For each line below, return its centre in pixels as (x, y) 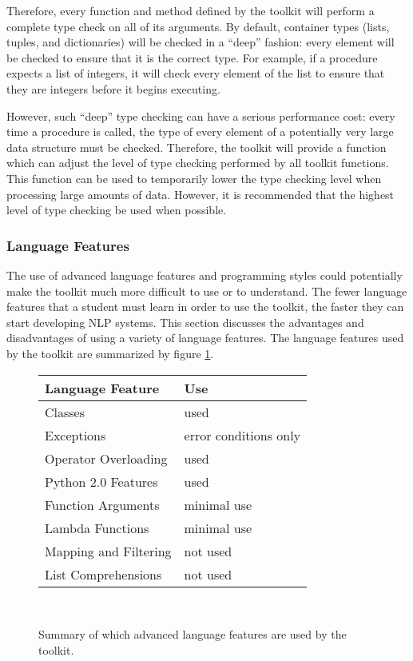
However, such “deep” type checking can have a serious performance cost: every (201, 115)
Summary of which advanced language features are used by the (193, 634)
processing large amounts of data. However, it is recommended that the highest (201, 194)
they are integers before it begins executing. (113, 88)
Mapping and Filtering (108, 551)
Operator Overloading (106, 458)
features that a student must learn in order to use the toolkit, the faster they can (205, 307)
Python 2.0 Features (101, 481)
